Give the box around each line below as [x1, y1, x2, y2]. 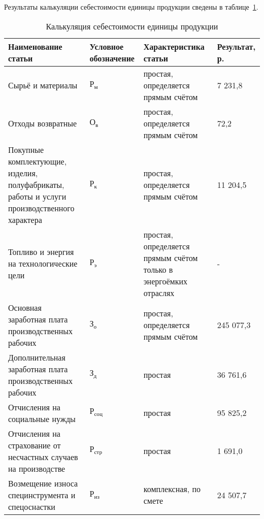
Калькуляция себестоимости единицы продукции [46, 20, 218, 32]
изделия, [8, 167, 38, 179]
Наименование [8, 40, 62, 52]
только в [143, 263, 173, 275]
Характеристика [143, 40, 205, 52]
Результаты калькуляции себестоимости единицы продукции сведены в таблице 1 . [4, 2, 258, 12]
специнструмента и [8, 489, 76, 501]
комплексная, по [143, 483, 201, 495]
